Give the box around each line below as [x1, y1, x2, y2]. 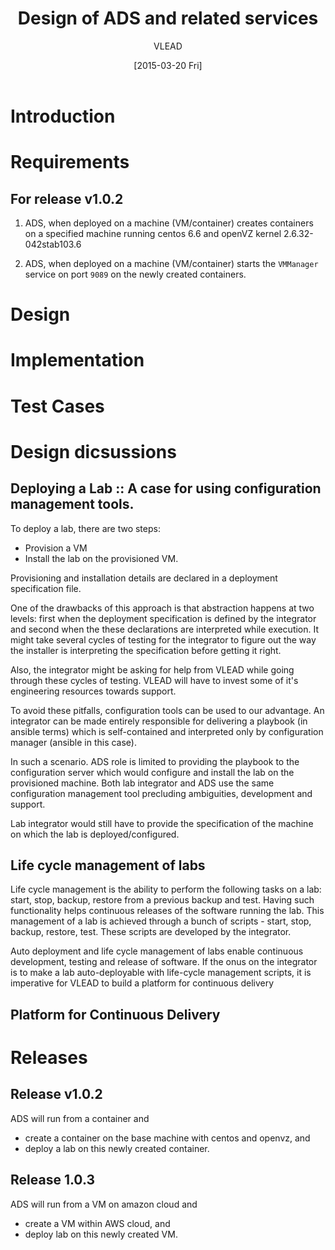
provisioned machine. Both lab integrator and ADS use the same [10, 777, 275, 789]
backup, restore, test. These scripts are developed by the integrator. [10, 926, 292, 938]
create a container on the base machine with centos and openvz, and [24, 1132, 311, 1144]
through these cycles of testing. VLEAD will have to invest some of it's [10, 674, 299, 686]
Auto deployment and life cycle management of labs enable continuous [10, 945, 304, 957]
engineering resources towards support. [10, 685, 177, 697]
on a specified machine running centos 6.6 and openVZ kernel [24, 227, 282, 239]
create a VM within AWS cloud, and [24, 1217, 171, 1229]
